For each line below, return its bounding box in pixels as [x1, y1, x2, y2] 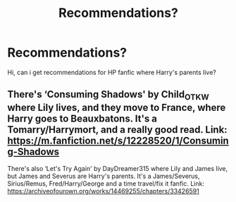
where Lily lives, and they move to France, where [7, 101, 226, 114]
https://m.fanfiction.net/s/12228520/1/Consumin [7, 134, 229, 146]
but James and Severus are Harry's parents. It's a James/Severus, [7, 172, 200, 180]
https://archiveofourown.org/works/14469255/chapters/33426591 [7, 186, 199, 195]
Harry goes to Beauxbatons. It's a [7, 112, 157, 124]
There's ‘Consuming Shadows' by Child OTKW [7, 88, 209, 102]
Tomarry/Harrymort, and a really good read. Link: [7, 124, 228, 136]
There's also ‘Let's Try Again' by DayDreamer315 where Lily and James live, [7, 164, 228, 172]
